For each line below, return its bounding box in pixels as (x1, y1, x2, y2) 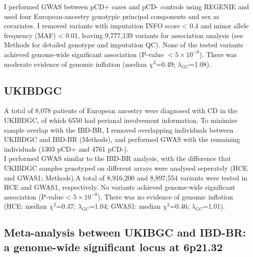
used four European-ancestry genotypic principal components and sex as (4, 11, 219, 21)
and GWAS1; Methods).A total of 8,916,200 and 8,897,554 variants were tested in (4, 172, 248, 182)
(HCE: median (4, 201, 47, 211)
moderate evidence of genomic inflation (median (4, 59, 147, 69)
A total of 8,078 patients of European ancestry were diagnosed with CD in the (4, 105, 237, 116)
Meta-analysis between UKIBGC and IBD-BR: (4, 225, 246, 240)
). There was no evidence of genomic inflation (97, 191, 233, 201)
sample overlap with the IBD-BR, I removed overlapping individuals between (4, 124, 234, 135)
